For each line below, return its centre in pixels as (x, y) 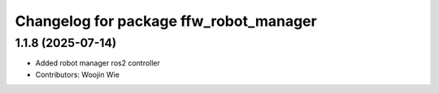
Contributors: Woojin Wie (77, 74)
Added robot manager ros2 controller (98, 63)
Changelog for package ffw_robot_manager (166, 21)
